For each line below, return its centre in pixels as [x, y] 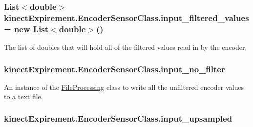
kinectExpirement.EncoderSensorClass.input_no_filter [115, 69]
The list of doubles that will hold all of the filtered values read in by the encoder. [126, 47]
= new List [26, 29]
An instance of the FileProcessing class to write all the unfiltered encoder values [124, 87]
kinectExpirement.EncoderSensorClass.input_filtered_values [126, 17]
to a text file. [23, 96]
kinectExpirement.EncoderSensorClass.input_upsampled [118, 118]
